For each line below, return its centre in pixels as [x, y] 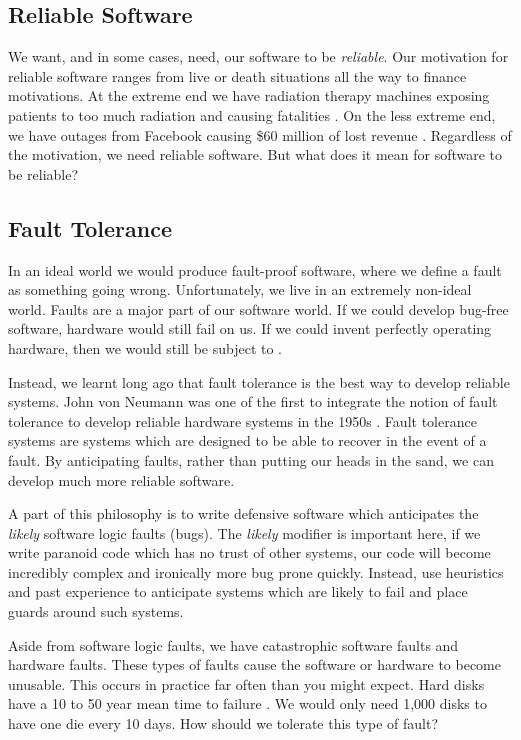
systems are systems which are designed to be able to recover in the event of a [247, 440]
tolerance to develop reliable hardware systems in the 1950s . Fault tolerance [242, 420]
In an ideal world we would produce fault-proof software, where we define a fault [255, 269]
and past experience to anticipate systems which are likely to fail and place [238, 591]
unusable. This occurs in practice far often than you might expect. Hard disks [246, 683]
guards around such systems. [96, 611]
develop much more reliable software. [121, 479]
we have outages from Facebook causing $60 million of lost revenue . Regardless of [260, 134]
